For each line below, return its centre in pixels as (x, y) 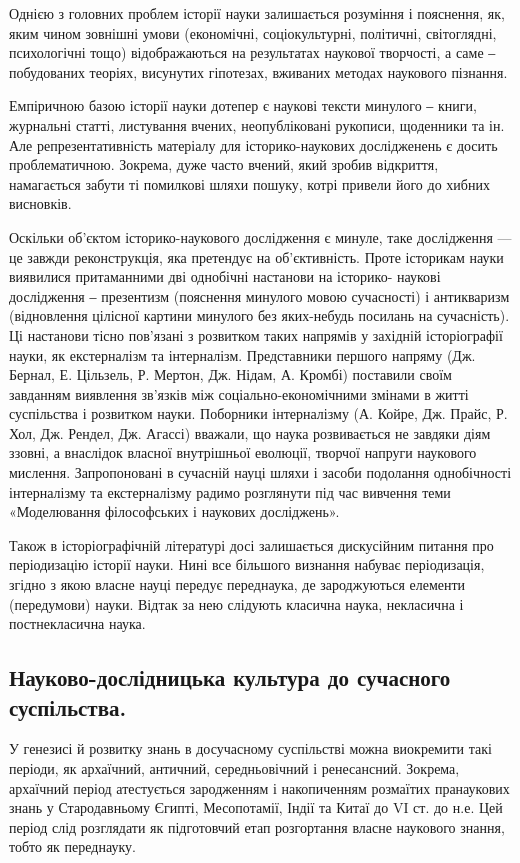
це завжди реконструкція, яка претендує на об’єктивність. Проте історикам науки (256, 256)
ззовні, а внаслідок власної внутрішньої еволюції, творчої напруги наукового (243, 452)
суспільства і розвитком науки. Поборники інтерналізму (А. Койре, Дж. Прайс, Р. (258, 413)
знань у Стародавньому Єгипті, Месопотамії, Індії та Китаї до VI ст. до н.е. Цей (256, 807)
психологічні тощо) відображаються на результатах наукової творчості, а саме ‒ (252, 52)
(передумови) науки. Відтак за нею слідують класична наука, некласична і (236, 603)
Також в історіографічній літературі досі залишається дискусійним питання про (251, 544)
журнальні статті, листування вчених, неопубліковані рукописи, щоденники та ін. (257, 124)
